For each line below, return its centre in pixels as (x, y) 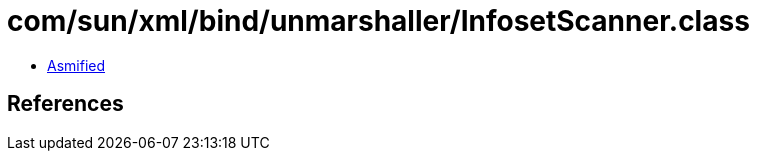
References (65, 104)
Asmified (76, 65)
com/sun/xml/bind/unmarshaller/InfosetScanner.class (378, 21)
